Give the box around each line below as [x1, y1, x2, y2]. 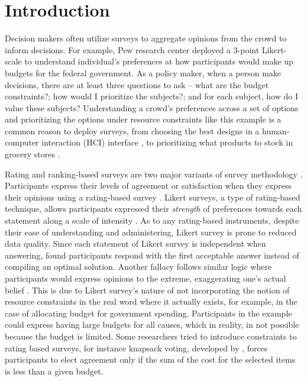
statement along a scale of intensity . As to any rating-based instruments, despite [5, 214, 299, 227]
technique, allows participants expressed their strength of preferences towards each [5, 202, 302, 215]
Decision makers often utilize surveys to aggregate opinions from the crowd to [5, 32, 287, 44]
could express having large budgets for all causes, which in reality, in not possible [5, 318, 299, 331]
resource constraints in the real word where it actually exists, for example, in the [5, 295, 298, 308]
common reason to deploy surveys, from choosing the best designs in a [5, 124, 260, 137]
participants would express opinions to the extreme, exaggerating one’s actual [5, 272, 286, 284]
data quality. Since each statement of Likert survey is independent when [5, 237, 266, 250]
